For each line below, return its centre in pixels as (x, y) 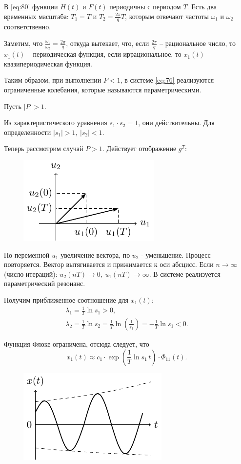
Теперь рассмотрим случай (44, 148)
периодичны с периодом (145, 6)
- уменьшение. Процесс (176, 254)
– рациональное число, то (198, 43)
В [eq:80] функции (31, 6)
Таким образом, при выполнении (53, 80)
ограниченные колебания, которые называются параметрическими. (103, 90)
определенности (28, 132)
